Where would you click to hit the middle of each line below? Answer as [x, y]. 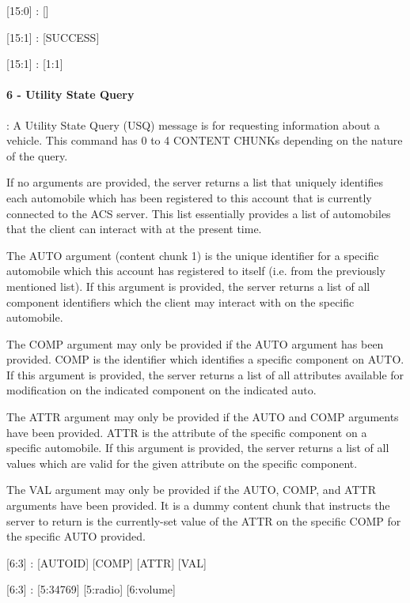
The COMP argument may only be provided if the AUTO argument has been [195, 343]
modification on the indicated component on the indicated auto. [161, 390]
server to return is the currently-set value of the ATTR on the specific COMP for [204, 520]
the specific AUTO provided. [76, 536]
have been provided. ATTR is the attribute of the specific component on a [187, 432]
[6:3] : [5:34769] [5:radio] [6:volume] [91, 589]
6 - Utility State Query [70, 94]
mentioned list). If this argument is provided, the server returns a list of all [188, 286]
